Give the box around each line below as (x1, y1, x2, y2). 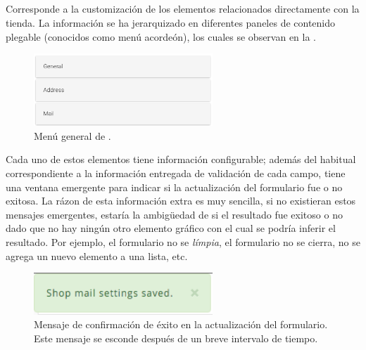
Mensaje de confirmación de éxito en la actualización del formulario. (34, 317, 328, 332)
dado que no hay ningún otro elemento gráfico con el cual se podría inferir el (6, 221, 336, 235)
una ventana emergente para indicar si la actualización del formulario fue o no (6, 179, 343, 194)
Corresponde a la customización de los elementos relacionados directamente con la (6, 1, 360, 16)
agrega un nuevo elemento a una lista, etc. (6, 248, 188, 263)
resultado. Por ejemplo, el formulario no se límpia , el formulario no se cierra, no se (6, 234, 360, 249)
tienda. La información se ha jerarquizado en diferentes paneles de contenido (6, 15, 336, 30)
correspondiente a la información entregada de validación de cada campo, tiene (6, 166, 346, 180)
